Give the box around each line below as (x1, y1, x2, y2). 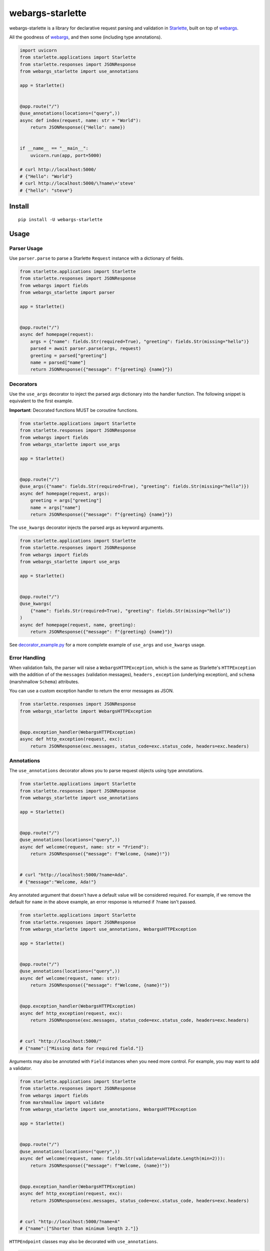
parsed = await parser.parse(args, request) (30, 346, 141, 351)
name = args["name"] (30, 504, 81, 510)
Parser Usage (9, 245, 43, 252)
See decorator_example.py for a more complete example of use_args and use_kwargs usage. (9, 642, 205, 648)
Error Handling (9, 654, 46, 661)
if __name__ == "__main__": (19, 146, 88, 151)
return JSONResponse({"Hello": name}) (30, 125, 125, 130)
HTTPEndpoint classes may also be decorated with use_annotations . (9, 1238, 158, 1244)
